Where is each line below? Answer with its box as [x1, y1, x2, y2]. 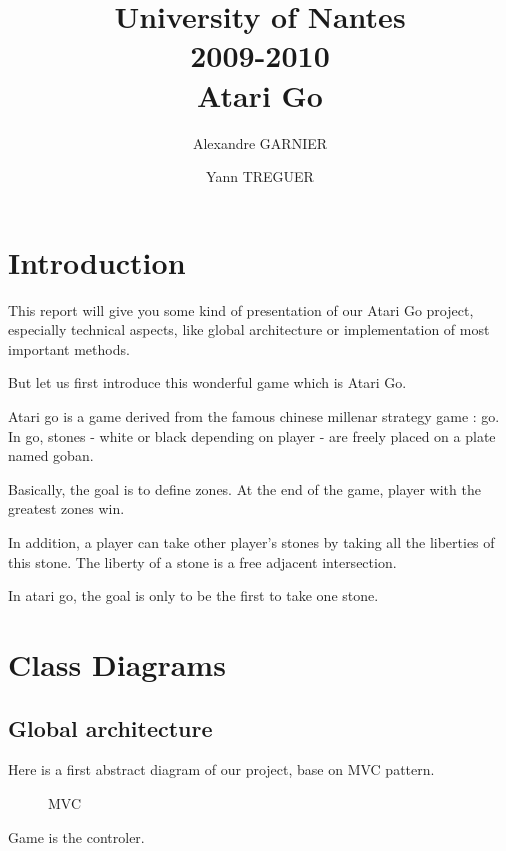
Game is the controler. [8, 826, 145, 847]
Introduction [8, 241, 186, 282]
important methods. [8, 338, 130, 359]
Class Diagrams [8, 643, 226, 684]
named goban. [8, 445, 94, 466]
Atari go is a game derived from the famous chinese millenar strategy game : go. [8, 406, 500, 426]
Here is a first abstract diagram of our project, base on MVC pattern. [8, 759, 435, 780]
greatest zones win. [8, 498, 125, 519]
